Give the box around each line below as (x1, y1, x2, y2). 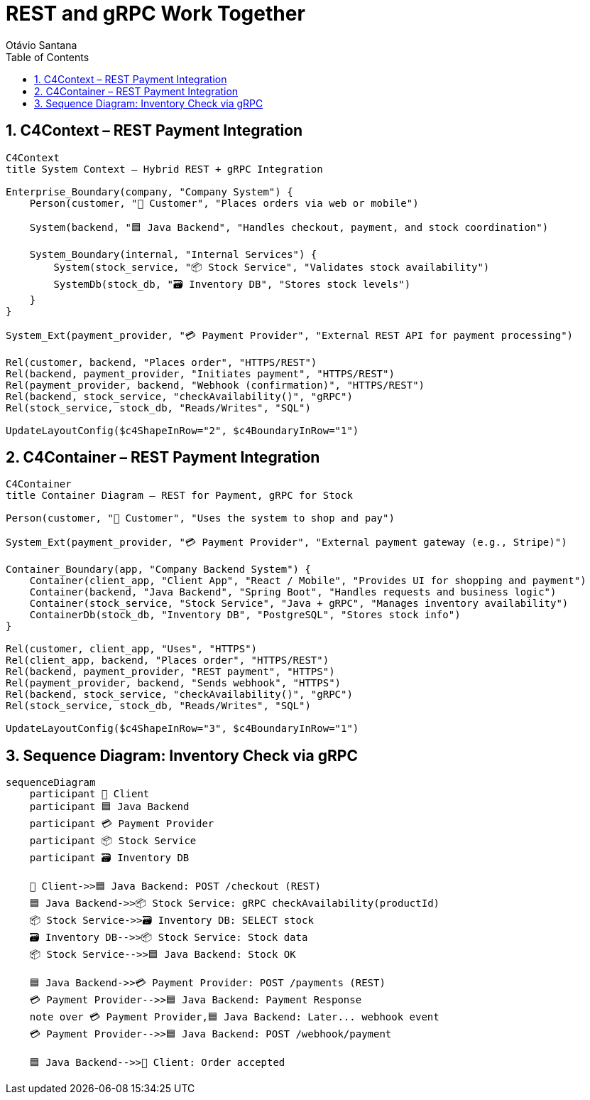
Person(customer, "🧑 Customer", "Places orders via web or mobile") (29, 197, 419, 209)
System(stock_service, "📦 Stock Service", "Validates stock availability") (53, 261, 490, 273)
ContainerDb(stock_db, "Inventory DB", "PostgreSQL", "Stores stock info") (29, 609, 461, 621)
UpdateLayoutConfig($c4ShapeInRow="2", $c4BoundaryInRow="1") (6, 424, 359, 436)
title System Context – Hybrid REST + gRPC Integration (6, 163, 323, 175)
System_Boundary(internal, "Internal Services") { (29, 248, 317, 260)
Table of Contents (6, 50, 89, 63)
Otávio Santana (6, 38, 77, 51)
